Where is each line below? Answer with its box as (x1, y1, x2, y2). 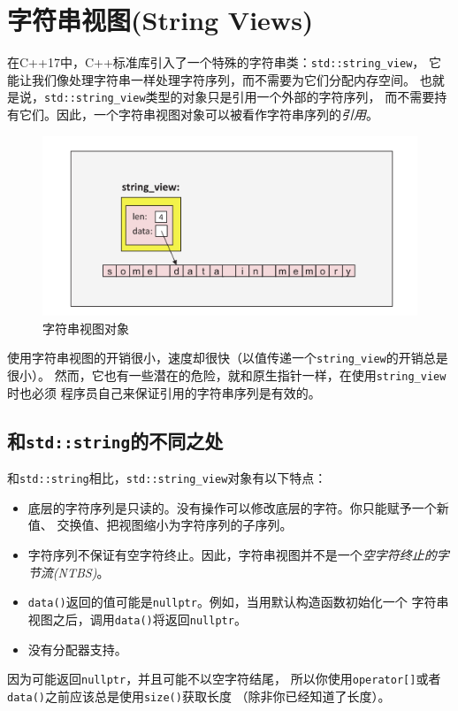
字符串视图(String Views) (7, 2, 314, 38)
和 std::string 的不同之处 (7, 426, 224, 454)
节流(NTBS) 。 (27, 562, 110, 581)
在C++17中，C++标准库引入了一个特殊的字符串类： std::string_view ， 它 (7, 53, 442, 72)
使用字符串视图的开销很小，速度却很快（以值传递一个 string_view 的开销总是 (7, 348, 448, 367)
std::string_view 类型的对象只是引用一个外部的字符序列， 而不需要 (44, 88, 435, 106)
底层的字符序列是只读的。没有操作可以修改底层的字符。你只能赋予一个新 (27, 498, 449, 516)
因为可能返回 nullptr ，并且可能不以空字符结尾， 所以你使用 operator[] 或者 (7, 669, 441, 688)
